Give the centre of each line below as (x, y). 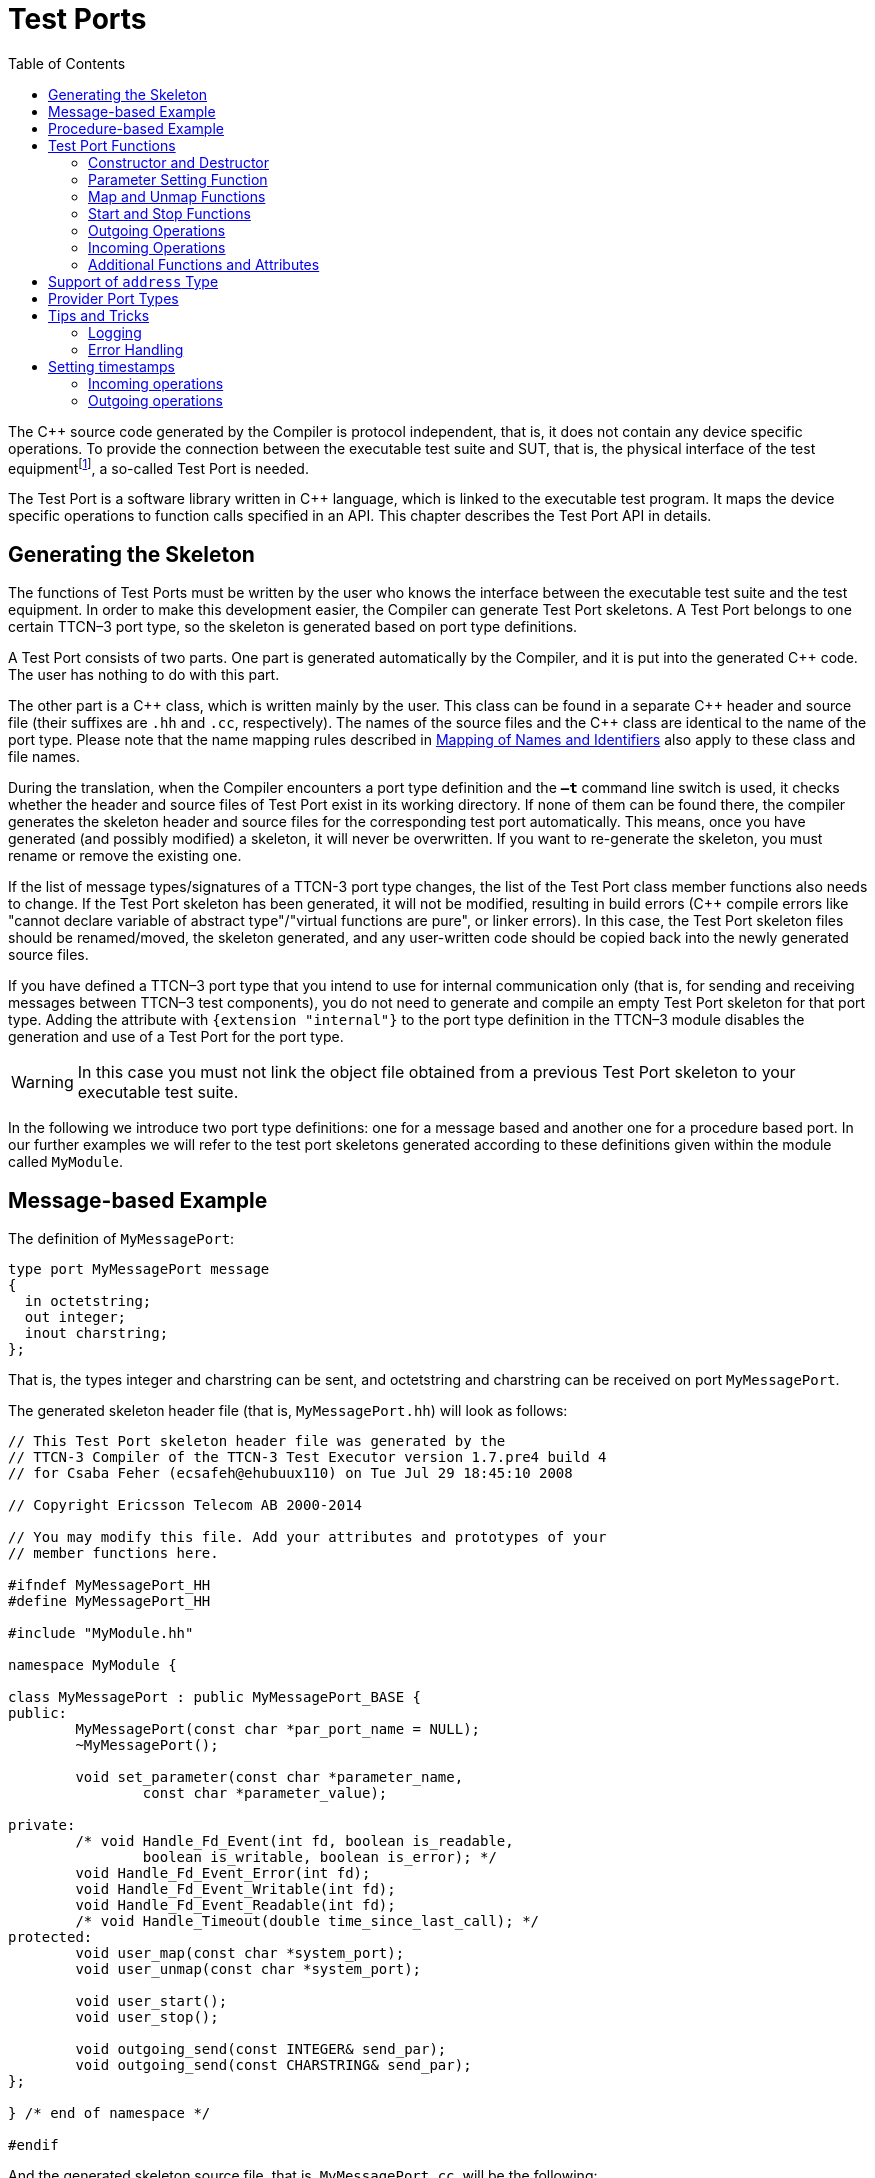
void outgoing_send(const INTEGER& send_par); (261, 2049)
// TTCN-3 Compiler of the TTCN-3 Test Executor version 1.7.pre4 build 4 (307, 1457)
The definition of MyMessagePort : (121, 1239)
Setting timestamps (112, 366)
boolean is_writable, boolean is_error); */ (319, 1857)
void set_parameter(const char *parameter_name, (269, 1777)
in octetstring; (88, 1301)
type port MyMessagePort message (139, 1269)
